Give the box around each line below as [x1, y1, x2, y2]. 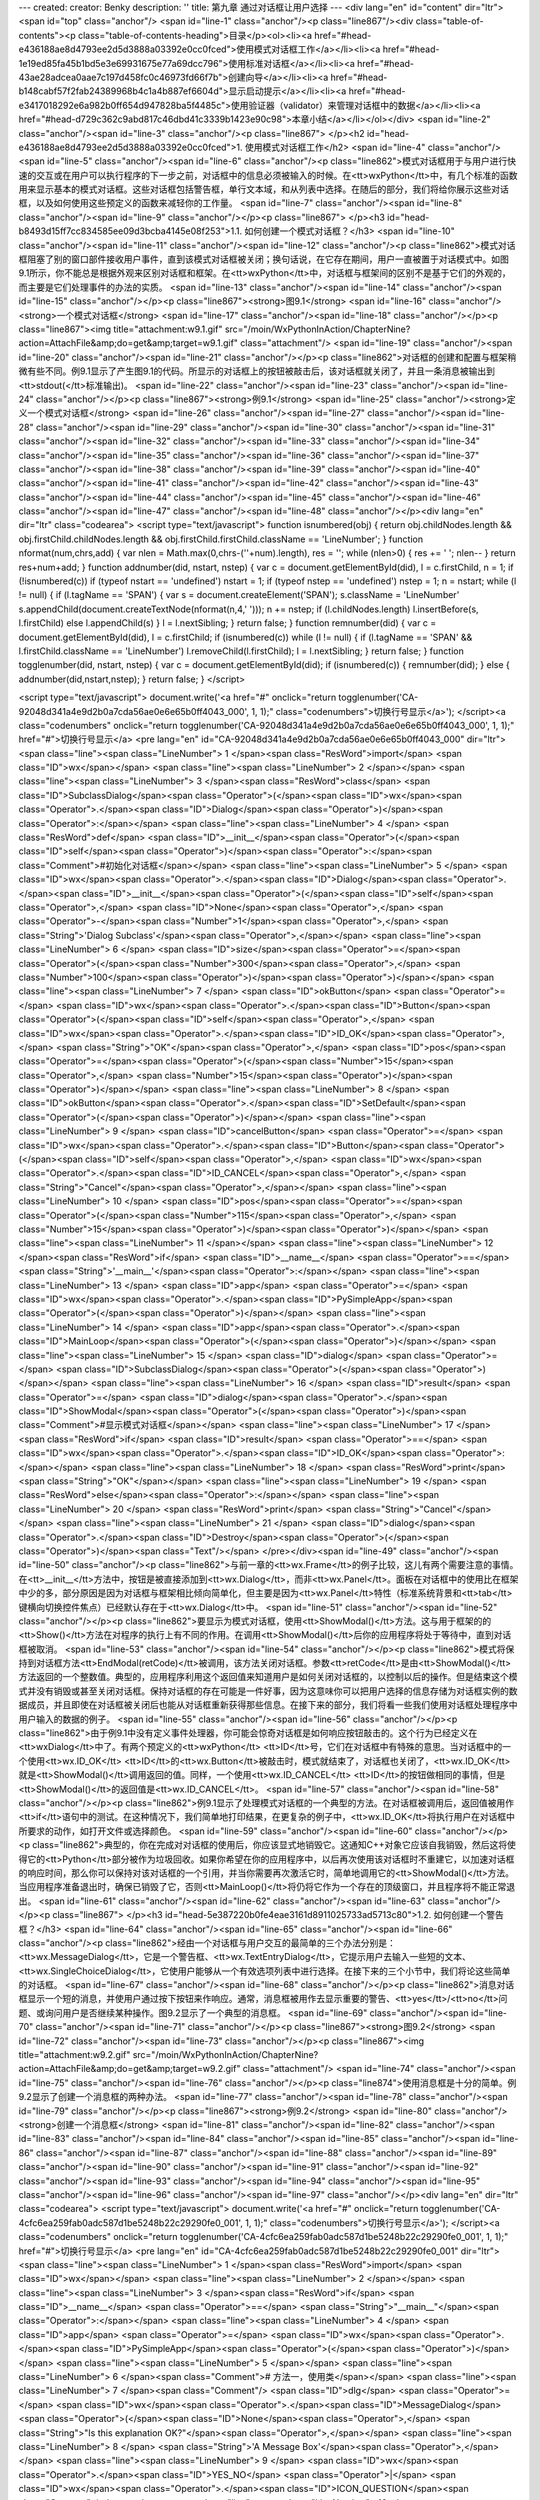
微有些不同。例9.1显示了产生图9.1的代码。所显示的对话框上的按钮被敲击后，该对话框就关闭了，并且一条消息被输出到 [18, 365, 495, 377]
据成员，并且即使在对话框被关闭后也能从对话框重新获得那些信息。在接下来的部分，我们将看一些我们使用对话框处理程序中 [18, 1699, 518, 1711]
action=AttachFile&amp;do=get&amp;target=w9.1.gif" [18, 337, 239, 349]
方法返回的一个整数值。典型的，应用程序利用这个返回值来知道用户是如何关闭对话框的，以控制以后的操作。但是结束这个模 [18, 1671, 518, 1683]
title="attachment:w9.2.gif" [18, 2049, 131, 2061]
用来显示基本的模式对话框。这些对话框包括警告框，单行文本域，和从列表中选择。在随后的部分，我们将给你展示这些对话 [18, 183, 509, 195]
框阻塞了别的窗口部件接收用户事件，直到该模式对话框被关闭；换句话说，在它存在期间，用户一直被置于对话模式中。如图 [18, 253, 509, 265]
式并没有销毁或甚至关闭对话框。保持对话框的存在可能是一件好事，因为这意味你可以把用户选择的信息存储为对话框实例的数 [18, 1685, 518, 1697]
